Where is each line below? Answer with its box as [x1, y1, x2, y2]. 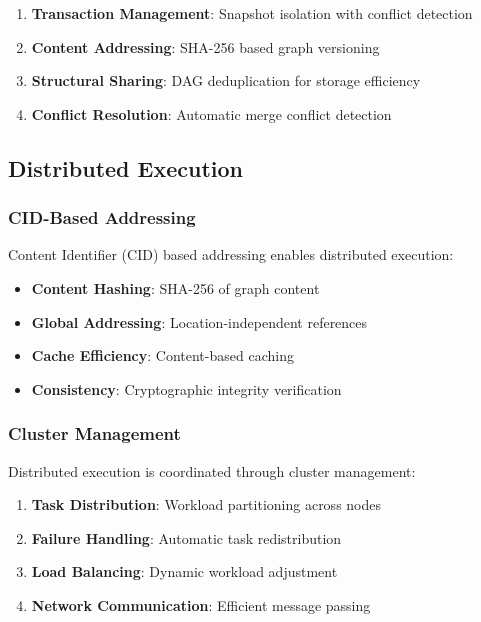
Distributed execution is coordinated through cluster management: [8, 460, 416, 481]
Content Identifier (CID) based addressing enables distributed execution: [8, 244, 454, 265]
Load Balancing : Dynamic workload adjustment [31, 561, 338, 582]
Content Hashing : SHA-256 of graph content [31, 277, 320, 298]
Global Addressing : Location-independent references [31, 311, 368, 332]
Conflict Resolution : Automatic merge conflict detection [31, 103, 392, 124]
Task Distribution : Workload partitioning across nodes [31, 494, 382, 515]
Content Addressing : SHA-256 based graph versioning [31, 36, 380, 57]
